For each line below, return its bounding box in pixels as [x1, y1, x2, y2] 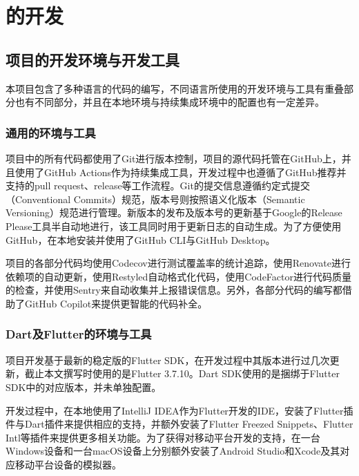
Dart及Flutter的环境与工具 [6, 325, 152, 343]
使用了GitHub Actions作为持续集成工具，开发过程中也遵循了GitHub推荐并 [14, 164, 347, 179]
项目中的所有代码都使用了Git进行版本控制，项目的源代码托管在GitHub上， [6, 151, 342, 165]
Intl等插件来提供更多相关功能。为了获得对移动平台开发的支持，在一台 [6, 430, 320, 444]
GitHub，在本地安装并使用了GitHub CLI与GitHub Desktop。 [6, 232, 275, 247]
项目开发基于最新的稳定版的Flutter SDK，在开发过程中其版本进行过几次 [6, 352, 330, 367]
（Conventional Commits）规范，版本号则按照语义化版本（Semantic [6, 191, 305, 206]
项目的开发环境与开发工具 [6, 48, 179, 70]
